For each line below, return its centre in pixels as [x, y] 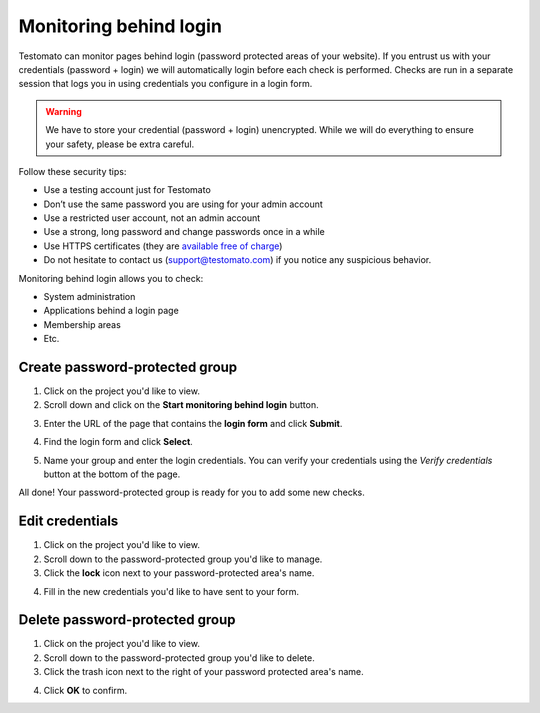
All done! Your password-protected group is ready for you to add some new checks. [191, 492]
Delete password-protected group [127, 620]
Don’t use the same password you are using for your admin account [183, 204]
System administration [89, 297]
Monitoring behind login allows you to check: [111, 278]
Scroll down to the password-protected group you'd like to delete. [179, 657]
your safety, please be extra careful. [120, 144]
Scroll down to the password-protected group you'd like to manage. [183, 559]
